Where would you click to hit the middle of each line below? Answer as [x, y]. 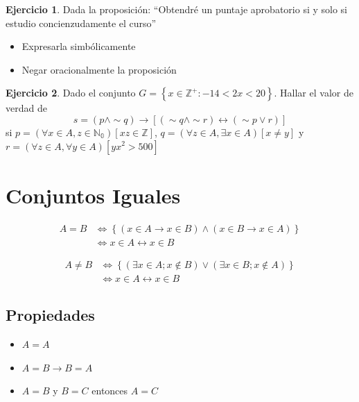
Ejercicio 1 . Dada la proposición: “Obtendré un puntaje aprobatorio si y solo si [176, 9]
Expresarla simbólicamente [79, 46]
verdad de [26, 108]
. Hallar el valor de [314, 93]
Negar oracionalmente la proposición [99, 69]
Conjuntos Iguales [93, 195]
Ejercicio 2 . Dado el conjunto [71, 93]
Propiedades [50, 315]
